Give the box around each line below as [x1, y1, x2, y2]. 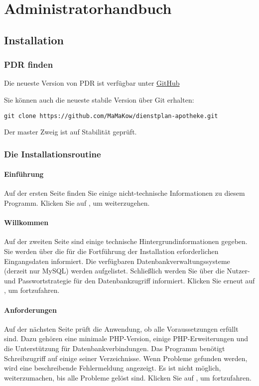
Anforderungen [4, 304, 57, 315]
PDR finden [4, 58, 53, 71]
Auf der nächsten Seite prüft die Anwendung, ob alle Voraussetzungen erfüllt [4, 323, 239, 334]
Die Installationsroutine [4, 147, 101, 160]
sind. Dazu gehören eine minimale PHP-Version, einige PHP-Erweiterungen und [4, 333, 248, 344]
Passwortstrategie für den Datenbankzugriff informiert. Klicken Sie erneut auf [18, 275, 255, 285]
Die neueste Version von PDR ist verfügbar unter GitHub [4, 78, 180, 88]
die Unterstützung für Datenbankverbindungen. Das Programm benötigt [4, 343, 225, 353]
